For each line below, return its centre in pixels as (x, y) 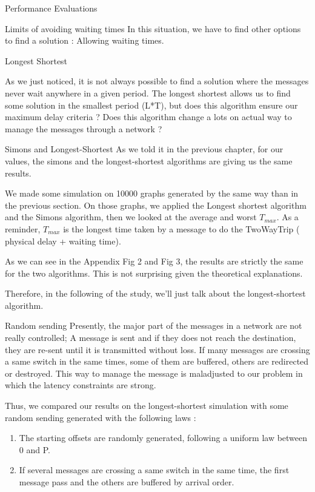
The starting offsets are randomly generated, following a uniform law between (163, 438)
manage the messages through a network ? (84, 128)
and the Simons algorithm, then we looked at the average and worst (131, 217)
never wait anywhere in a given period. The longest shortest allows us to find (148, 93)
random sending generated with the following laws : (101, 417)
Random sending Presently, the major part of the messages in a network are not (154, 325)
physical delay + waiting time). (63, 241)
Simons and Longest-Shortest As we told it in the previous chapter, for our (144, 149)
